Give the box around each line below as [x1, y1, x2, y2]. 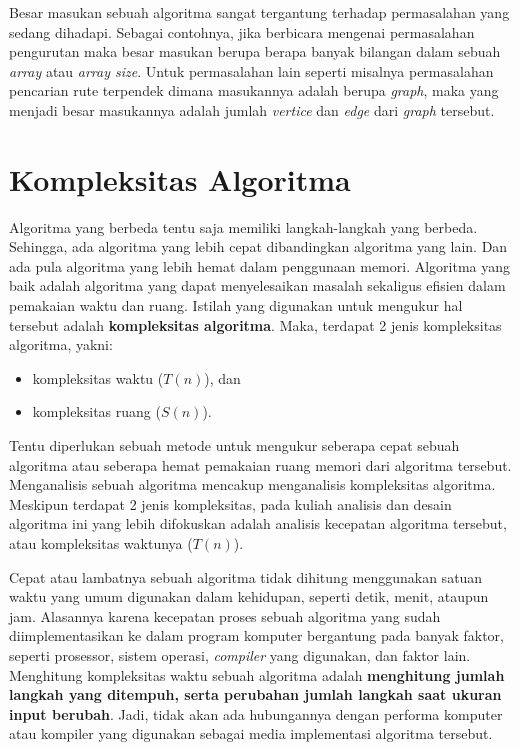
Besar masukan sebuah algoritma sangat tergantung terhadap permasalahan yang [9, 2, 510, 22]
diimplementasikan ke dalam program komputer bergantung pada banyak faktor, [9, 625, 504, 646]
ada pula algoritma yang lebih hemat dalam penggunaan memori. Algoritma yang [9, 255, 511, 276]
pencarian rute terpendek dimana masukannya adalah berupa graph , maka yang [9, 80, 499, 101]
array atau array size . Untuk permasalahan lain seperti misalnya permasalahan [9, 60, 494, 81]
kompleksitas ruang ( [32, 401, 161, 422]
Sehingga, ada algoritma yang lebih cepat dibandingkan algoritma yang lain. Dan [9, 236, 508, 257]
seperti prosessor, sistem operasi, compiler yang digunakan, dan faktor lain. [9, 644, 471, 665]
